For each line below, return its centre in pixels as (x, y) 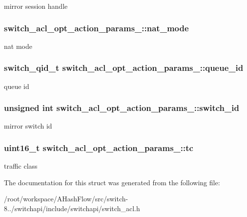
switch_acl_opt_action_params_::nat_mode (96, 28)
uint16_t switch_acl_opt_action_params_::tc (99, 147)
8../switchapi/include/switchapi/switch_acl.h (72, 208)
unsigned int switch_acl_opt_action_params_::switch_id (122, 108)
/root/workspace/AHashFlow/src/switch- (66, 199)
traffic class (21, 166)
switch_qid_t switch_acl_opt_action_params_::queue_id (124, 68)
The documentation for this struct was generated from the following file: (112, 182)
